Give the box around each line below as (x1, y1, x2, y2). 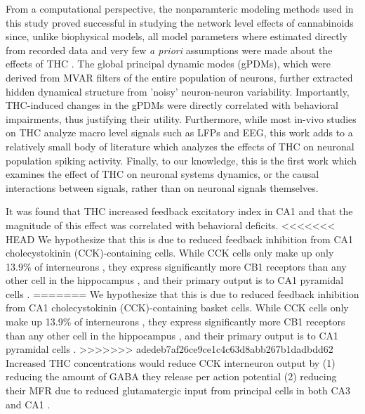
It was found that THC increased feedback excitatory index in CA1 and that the (6, 204, 353, 219)
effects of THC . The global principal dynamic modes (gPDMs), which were (6, 56, 331, 71)
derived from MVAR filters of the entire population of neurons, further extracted (6, 70, 353, 84)
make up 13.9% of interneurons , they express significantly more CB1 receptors (6, 314, 345, 329)
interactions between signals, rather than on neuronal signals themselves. (6, 180, 319, 195)
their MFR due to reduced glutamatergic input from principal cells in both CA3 (6, 383, 351, 398)
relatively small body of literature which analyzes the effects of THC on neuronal (6, 138, 354, 153)
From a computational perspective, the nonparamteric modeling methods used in (6, 1, 354, 15)
